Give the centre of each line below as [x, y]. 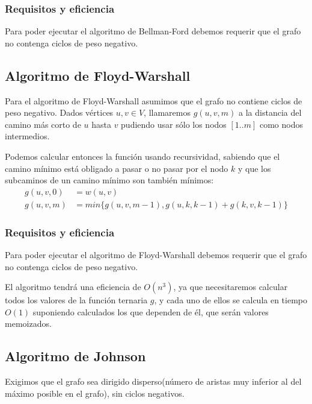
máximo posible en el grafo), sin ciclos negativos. [95, 393]
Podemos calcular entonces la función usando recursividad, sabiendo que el [142, 156]
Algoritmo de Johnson [75, 356]
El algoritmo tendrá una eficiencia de [73, 287]
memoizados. [28, 324]
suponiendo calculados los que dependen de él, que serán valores [151, 311]
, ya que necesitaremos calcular [231, 287]
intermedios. [27, 136]
